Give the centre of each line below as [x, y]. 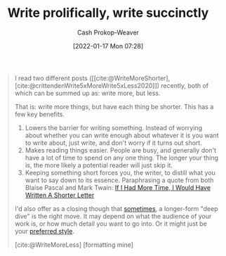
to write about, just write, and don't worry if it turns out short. [113, 143]
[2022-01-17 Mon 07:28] [108, 46]
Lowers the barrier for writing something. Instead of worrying [114, 127]
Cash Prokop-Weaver [108, 32]
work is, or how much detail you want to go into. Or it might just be [111, 224]
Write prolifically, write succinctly [108, 13]
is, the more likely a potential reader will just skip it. [99, 165]
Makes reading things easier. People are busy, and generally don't [121, 150]
